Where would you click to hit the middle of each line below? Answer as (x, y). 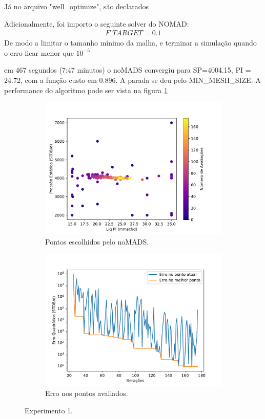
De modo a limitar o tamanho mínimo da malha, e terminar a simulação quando (130, 43)
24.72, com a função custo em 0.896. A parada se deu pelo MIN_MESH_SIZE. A (132, 80)
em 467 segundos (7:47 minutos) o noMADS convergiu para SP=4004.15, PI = (128, 70)
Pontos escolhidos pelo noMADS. (97, 241)
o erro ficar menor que (39, 52)
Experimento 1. (49, 410)
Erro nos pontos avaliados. (87, 393)
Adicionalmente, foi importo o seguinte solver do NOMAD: (97, 23)
